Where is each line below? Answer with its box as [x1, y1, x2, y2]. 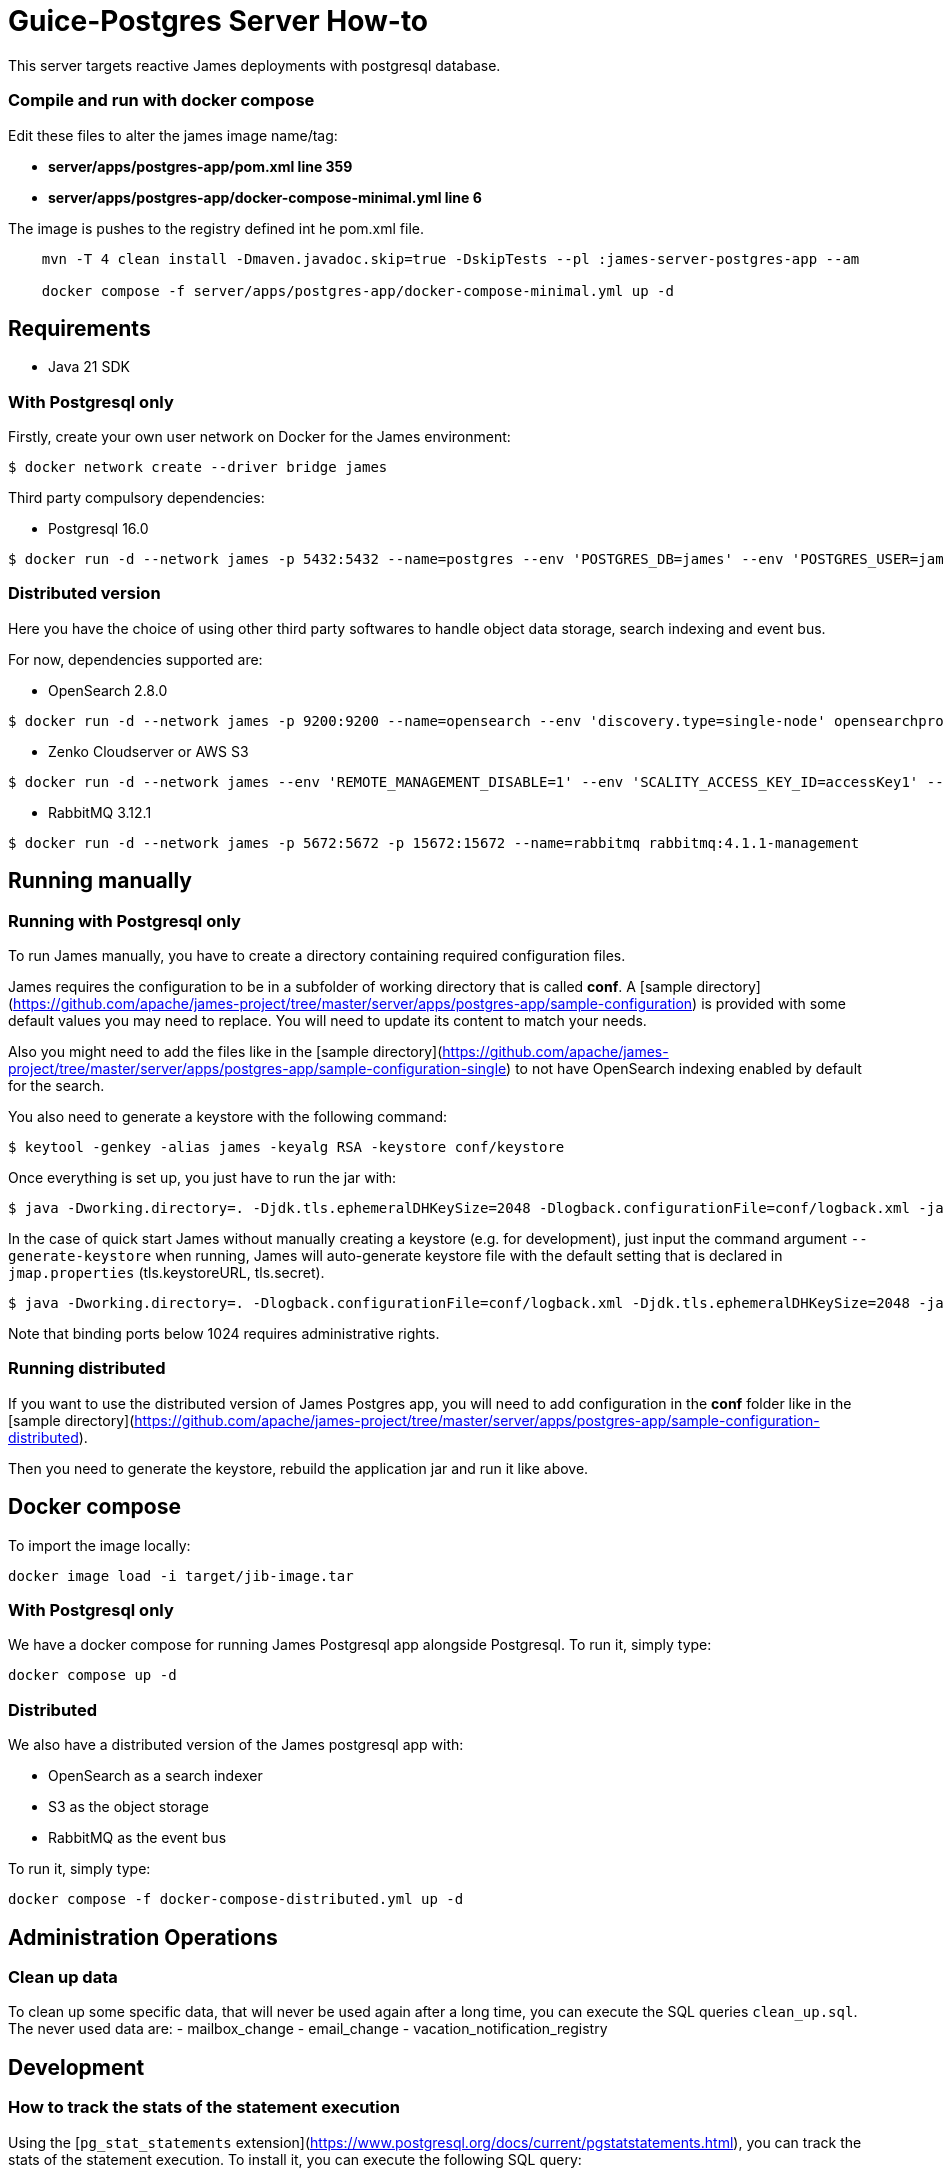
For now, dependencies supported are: [8, 650, 263, 668]
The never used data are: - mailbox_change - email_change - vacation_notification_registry [8, 2020, 608, 2038]
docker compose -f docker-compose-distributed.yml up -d [8, 1891, 464, 1908]
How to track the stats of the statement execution [8, 2097, 401, 2118]
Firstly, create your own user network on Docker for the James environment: [8, 428, 511, 446]
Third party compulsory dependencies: [8, 489, 265, 507]
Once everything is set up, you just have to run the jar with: [8, 1169, 397, 1187]
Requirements [8, 315, 151, 341]
